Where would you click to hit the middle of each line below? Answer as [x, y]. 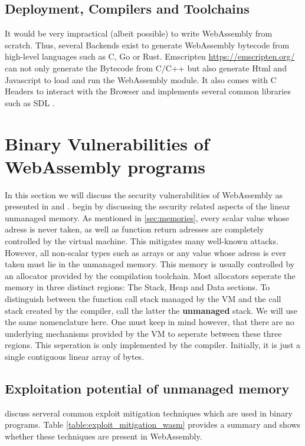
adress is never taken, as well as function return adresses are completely [135, 229]
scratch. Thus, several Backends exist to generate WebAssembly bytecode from [147, 45]
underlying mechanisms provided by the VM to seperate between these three [143, 333]
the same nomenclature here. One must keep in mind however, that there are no [150, 322]
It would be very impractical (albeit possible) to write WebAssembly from [139, 33]
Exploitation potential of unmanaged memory [147, 388]
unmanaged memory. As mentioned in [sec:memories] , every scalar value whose [147, 217]
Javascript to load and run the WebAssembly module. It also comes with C [141, 79]
